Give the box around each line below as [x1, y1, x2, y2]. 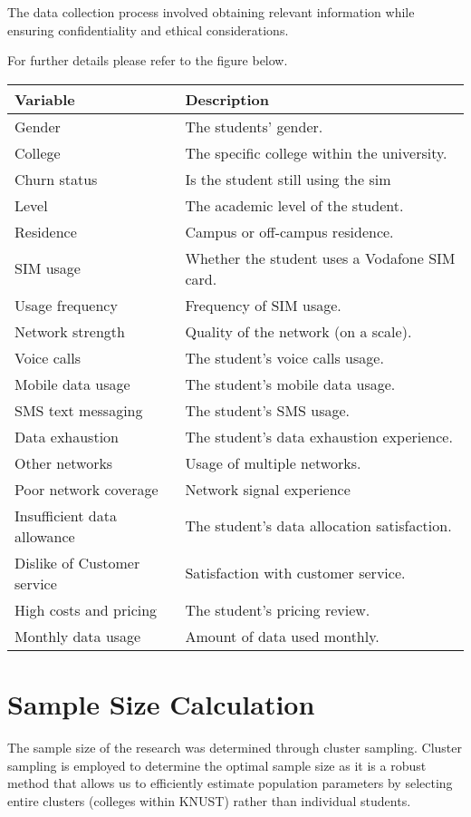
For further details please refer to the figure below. [7, 51, 288, 70]
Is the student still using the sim [185, 168, 391, 190]
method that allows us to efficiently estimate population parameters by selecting [7, 773, 453, 793]
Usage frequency [14, 294, 118, 316]
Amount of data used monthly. [185, 625, 380, 647]
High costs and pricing [14, 598, 158, 620]
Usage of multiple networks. [185, 452, 361, 473]
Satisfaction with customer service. [185, 562, 406, 584]
